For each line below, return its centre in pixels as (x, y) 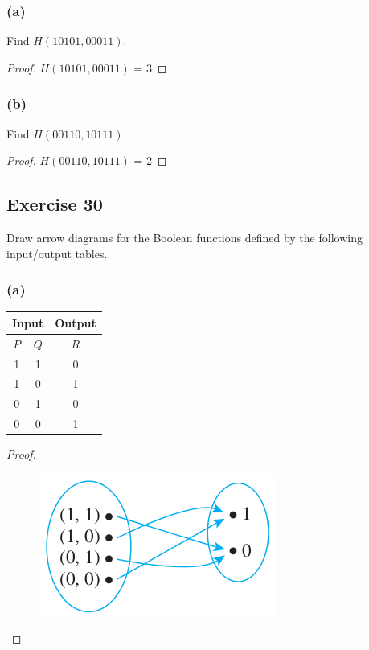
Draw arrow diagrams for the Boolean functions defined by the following (184, 238)
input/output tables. (57, 253)
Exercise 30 (55, 204)
